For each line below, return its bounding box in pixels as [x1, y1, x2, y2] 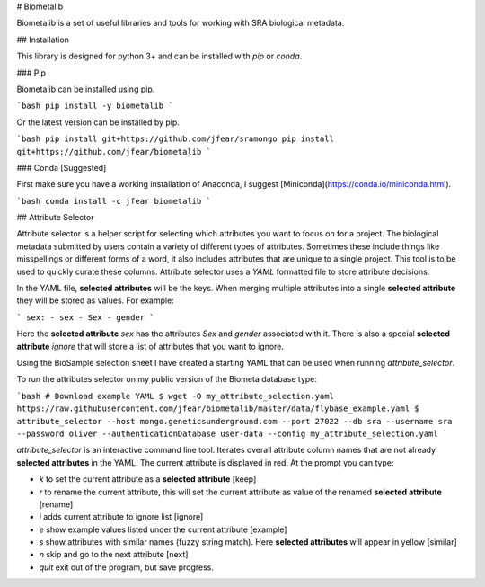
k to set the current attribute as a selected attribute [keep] [39, 474, 257, 485]
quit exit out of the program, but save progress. [39, 562, 215, 573]
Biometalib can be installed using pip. [16, 84, 155, 94]
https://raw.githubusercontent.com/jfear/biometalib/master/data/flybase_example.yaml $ [16, 404, 419, 414]
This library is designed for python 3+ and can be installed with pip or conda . [16, 50, 303, 62]
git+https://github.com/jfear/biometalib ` [16, 147, 211, 156]
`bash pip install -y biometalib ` [16, 101, 174, 111]
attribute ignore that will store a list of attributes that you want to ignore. [16, 341, 285, 351]
